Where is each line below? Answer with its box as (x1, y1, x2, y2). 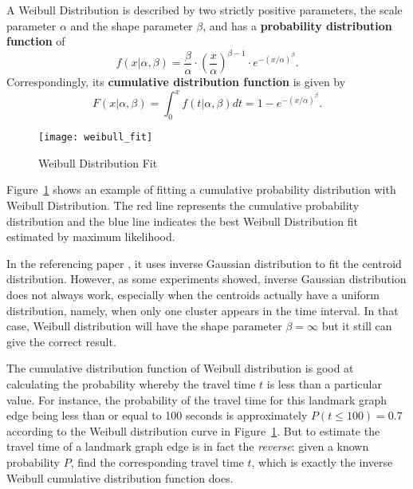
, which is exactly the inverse (251, 453, 393, 470)
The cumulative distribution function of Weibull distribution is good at (6, 360, 354, 377)
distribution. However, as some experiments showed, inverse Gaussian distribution (6, 270, 407, 287)
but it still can (321, 317, 392, 334)
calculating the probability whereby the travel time (6, 375, 256, 392)
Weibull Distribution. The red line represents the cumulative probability (6, 197, 360, 214)
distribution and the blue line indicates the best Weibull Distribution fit (6, 212, 358, 229)
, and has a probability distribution (203, 17, 392, 34)
